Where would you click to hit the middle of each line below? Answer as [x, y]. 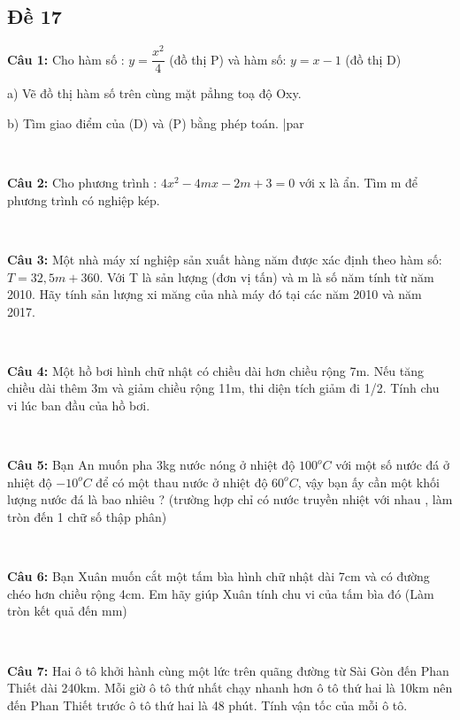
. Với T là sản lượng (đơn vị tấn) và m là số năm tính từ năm [267, 276]
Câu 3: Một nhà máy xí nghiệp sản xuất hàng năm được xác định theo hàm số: [225, 259]
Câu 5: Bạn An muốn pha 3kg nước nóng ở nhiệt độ [151, 465]
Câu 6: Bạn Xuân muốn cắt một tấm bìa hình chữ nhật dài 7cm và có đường [218, 576]
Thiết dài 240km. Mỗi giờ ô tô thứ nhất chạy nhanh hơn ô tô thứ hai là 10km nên [230, 688]
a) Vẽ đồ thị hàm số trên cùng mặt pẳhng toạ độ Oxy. [154, 93]
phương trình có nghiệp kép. [84, 199]
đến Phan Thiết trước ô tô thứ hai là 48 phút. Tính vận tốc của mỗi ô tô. [207, 705]
